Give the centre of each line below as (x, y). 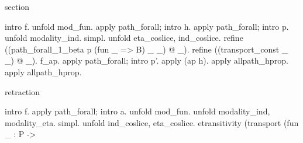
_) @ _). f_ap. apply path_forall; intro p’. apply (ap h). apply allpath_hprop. (147, 60)
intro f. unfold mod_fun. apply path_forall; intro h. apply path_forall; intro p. (147, 26)
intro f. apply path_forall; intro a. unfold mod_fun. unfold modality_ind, (137, 111)
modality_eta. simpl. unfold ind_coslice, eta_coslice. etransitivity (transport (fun (152, 122)
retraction (22, 91)
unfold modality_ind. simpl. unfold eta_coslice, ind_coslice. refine (124, 38)
